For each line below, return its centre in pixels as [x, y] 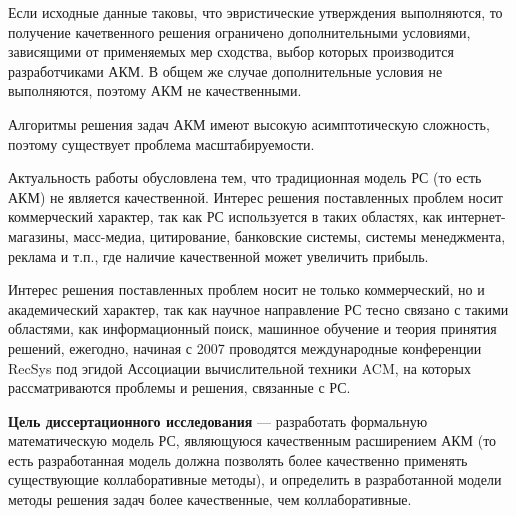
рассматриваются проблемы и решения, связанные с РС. [179, 387]
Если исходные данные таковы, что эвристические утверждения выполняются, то [255, 12]
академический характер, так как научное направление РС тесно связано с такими [258, 308]
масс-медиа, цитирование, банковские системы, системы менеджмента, [289, 235]
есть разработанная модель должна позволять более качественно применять [238, 459]
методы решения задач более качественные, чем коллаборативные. [210, 499]
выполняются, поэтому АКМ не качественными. [155, 90]
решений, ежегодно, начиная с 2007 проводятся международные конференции [245, 347]
